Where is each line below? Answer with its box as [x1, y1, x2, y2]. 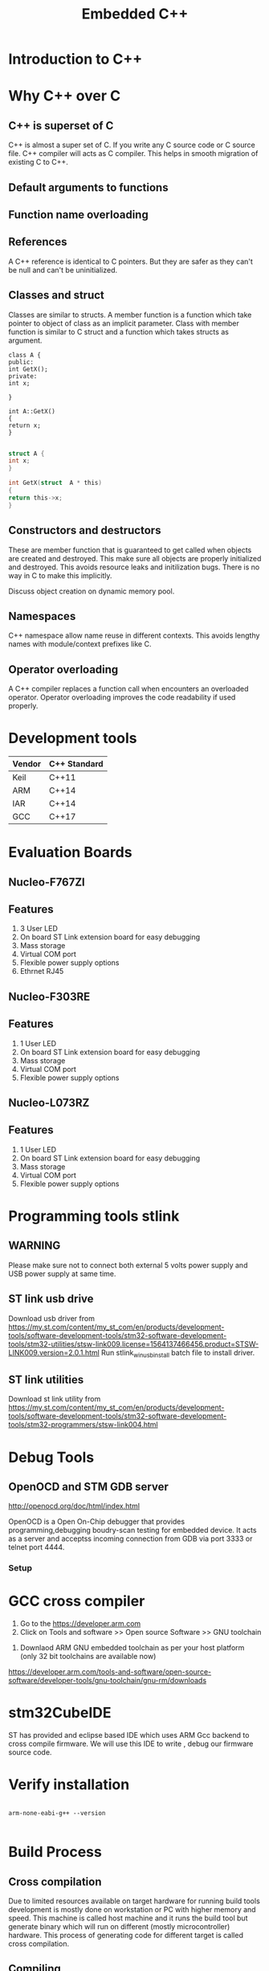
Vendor [12, 758, 42, 770]
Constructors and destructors [8, 524, 161, 537]
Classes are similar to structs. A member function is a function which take [8, 310, 252, 319]
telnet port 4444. [8, 1542, 65, 1552]
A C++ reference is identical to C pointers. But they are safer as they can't [8, 257, 253, 266]
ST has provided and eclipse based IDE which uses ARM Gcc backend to [8, 1731, 250, 1740]
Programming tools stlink [8, 1207, 180, 1226]
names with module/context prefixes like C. [8, 639, 152, 649]
